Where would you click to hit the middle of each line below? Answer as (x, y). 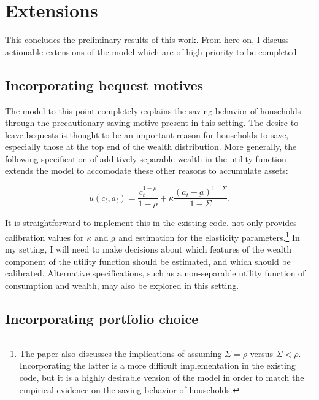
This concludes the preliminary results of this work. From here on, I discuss (147, 40)
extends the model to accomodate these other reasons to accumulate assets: (147, 171)
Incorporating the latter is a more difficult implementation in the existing (157, 365)
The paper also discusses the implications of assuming (121, 353)
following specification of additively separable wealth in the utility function (146, 158)
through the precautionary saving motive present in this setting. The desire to (152, 123)
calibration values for (44, 237)
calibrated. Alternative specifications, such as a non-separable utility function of (155, 273)
